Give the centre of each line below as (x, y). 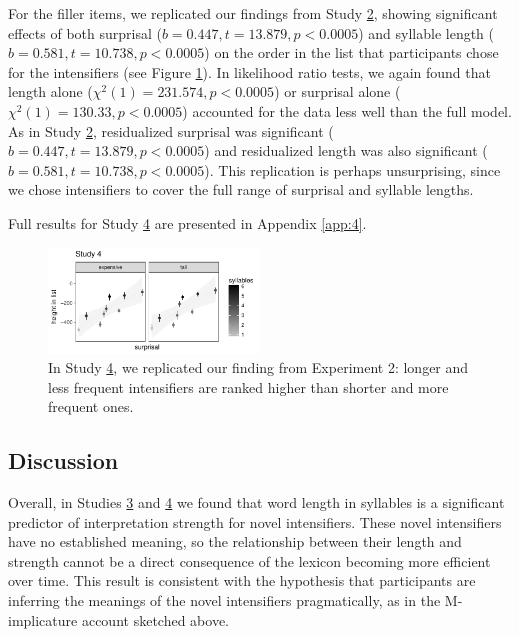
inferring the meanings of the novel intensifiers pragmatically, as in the (224, 600)
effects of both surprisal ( (85, 32)
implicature (43, 619)
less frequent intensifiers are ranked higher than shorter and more (248, 386)
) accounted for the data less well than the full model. (347, 110)
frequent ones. (91, 406)
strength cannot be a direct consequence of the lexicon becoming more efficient (249, 560)
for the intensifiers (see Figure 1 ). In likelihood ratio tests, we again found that (249, 71)
